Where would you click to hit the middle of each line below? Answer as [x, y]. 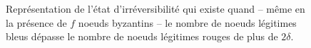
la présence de [36, 22]
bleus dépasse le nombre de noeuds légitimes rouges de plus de [142, 36]
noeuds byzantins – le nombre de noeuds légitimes [187, 22]
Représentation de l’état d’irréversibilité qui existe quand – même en [155, 8]
